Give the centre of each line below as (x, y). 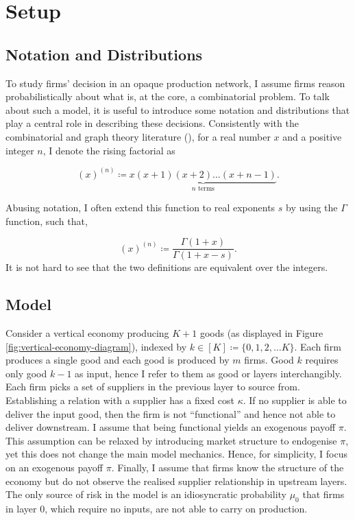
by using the (312, 208)
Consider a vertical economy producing (87, 333)
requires (322, 360)
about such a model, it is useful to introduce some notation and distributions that (178, 109)
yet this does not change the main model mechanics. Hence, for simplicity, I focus (176, 454)
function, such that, (47, 221)
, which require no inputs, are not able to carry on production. (176, 508)
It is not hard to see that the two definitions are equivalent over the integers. (167, 267)
